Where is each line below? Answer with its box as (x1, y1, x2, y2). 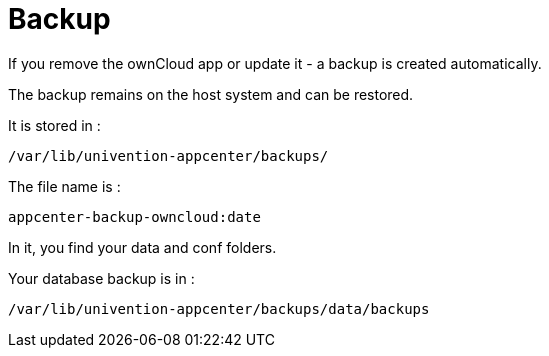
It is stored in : (8, 116, 101, 134)
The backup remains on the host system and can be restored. (8, 85, 414, 103)
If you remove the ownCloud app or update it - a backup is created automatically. (8, 54, 542, 72)
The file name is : (8, 177, 121, 195)
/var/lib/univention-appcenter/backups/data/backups (8, 300, 430, 317)
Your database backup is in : (8, 269, 195, 287)
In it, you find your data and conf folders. (8, 238, 277, 256)
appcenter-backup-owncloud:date (8, 208, 261, 225)
